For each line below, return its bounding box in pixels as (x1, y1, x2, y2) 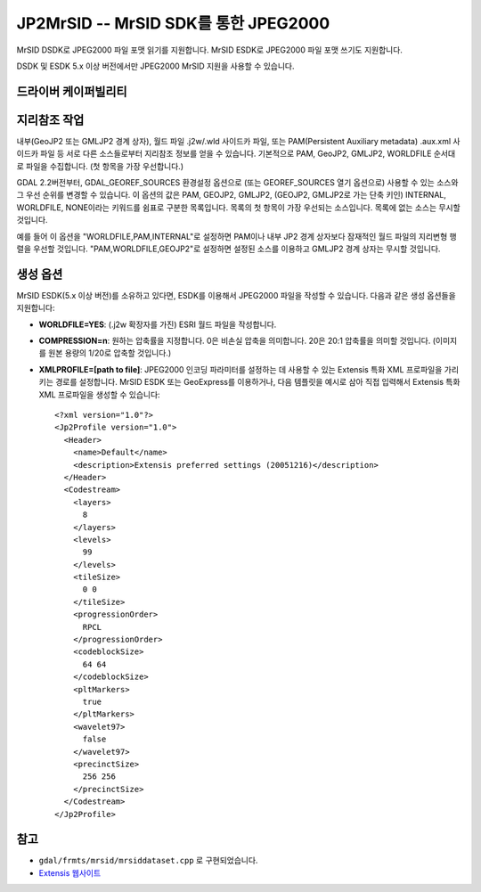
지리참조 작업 (16, 112, 85, 127)
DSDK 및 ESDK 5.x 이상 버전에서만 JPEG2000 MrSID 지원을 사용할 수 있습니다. (16, 61, 295, 71)
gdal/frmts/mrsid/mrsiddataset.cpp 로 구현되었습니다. (38, 855, 258, 866)
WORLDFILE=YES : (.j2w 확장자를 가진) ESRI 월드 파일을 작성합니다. (38, 319, 277, 330)
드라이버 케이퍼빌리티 (16, 84, 128, 99)
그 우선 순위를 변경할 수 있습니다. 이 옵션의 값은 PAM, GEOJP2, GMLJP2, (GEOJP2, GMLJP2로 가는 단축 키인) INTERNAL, (16, 190, 447, 200)
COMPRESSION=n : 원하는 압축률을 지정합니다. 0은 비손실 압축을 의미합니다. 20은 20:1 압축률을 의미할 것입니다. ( (38, 335, 436, 347)
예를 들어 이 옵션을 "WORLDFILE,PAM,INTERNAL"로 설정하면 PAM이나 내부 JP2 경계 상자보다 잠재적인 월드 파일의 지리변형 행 (16, 231, 458, 241)
